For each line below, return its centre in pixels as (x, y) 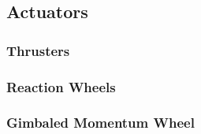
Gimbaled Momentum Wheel (100, 123)
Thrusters (38, 50)
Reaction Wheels (61, 86)
